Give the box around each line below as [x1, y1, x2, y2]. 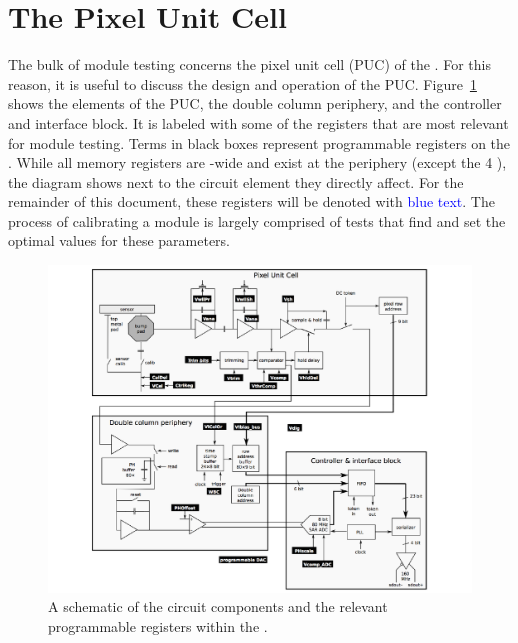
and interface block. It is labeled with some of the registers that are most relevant [8, 112, 509, 133]
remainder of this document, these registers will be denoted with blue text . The [8, 191, 495, 212]
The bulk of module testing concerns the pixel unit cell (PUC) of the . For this [8, 54, 491, 75]
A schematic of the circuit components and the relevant [48, 596, 388, 617]
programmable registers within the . [48, 615, 268, 636]
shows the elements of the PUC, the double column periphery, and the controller [8, 93, 502, 114]
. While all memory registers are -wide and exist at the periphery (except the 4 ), [8, 152, 507, 173]
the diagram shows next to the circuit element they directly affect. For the [8, 171, 464, 192]
